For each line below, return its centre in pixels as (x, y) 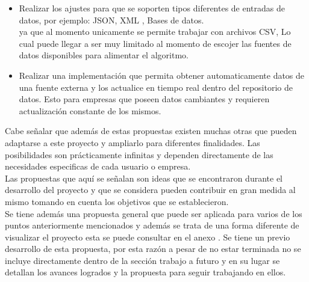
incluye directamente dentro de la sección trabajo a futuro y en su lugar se (142, 260)
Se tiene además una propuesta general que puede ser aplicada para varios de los (154, 213)
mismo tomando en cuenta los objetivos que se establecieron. (117, 201)
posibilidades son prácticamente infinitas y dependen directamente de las (139, 154)
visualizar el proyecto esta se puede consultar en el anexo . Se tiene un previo (148, 237)
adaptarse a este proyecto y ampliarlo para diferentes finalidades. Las (133, 142)
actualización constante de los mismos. (90, 110)
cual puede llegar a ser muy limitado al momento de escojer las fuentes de (155, 43)
